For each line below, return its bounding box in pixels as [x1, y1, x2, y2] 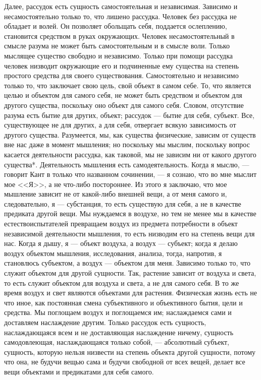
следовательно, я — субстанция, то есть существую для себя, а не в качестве [4, 198, 241, 209]
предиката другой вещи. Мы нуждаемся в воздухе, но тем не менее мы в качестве [4, 208, 256, 219]
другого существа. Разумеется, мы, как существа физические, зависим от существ [4, 129, 256, 140]
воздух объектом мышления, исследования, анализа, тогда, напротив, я [4, 247, 222, 258]
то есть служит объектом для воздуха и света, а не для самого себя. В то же [4, 277, 239, 288]
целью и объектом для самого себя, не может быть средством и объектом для [4, 90, 242, 100]
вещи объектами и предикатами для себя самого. [4, 366, 154, 376]
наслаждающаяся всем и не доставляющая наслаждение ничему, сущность [4, 327, 234, 337]
